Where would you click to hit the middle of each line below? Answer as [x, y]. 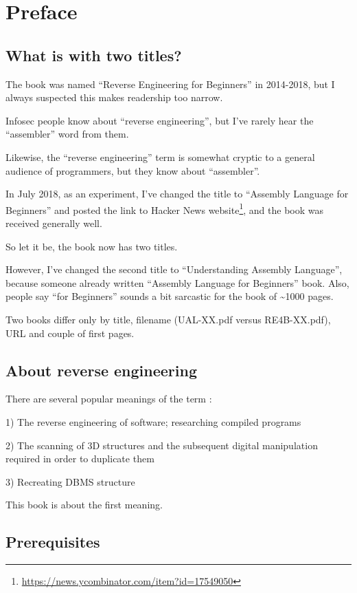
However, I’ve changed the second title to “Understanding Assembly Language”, [174, 269]
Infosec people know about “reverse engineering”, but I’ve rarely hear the [160, 120]
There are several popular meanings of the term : [109, 399]
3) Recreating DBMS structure [70, 481]
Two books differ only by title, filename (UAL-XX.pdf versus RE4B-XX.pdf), [168, 319]
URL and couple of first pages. [70, 333]
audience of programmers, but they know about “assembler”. [133, 170]
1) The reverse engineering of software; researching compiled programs [153, 421]
